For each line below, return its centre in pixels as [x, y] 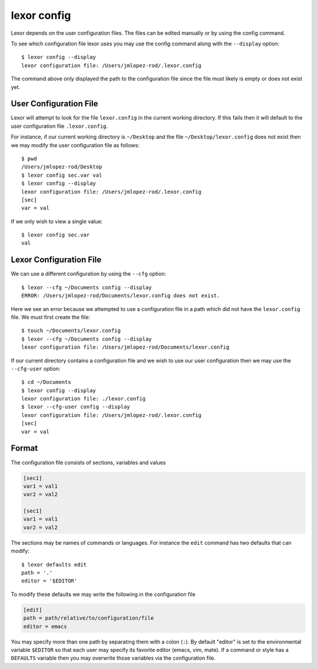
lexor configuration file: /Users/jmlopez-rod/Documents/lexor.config [125, 347]
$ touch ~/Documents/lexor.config [71, 331]
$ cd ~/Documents [46, 382]
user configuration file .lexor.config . [59, 126]
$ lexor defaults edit [54, 564]
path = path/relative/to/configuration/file [89, 618]
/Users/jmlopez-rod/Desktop [62, 167]
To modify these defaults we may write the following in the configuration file [103, 594]
